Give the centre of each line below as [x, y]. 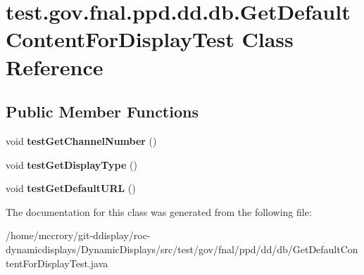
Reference [55, 66]
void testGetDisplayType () [71, 164]
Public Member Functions [102, 111]
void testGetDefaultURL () [71, 188]
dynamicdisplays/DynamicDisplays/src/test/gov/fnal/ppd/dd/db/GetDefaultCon [182, 249]
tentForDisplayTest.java [57, 263]
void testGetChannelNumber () [81, 140]
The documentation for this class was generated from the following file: [159, 211]
